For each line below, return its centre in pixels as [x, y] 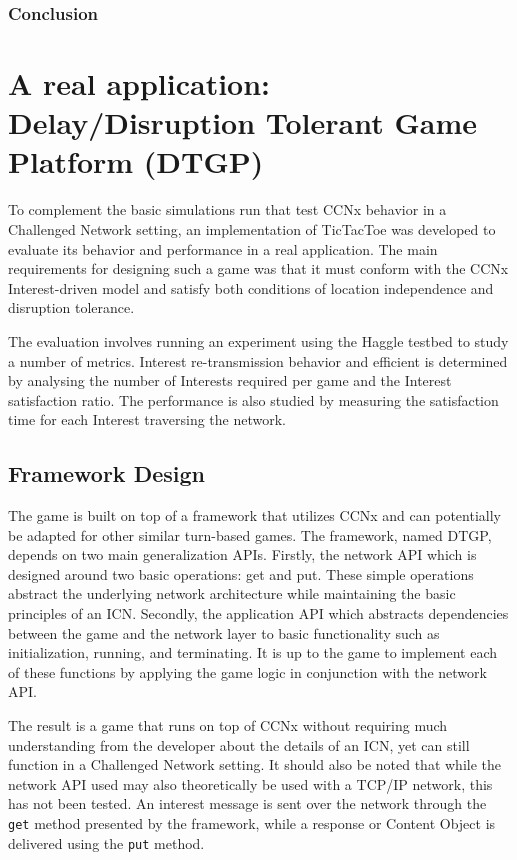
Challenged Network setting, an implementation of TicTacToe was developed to [252, 228]
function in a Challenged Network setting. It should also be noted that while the [255, 764]
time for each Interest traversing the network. [147, 419]
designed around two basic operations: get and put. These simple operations [241, 573]
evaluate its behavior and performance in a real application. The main [223, 248]
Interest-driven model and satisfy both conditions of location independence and [251, 287]
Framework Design [106, 473]
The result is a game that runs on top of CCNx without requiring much [228, 725]
